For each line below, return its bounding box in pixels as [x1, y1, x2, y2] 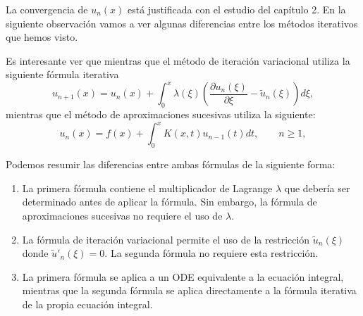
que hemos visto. [6, 30, 78, 44]
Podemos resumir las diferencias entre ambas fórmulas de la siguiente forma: [6, 157, 336, 172]
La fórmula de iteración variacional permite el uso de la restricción [22, 232, 310, 246]
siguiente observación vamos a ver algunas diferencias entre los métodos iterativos [6, 15, 358, 30]
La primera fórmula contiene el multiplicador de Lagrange [22, 180, 273, 195]
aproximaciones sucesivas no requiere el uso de [22, 208, 223, 222]
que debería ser [284, 180, 350, 195]
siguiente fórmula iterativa [6, 67, 119, 82]
